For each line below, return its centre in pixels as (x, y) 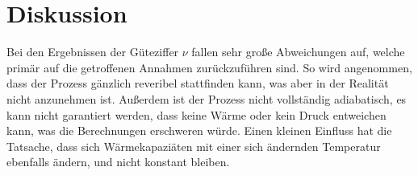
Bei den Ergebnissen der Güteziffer (93, 52)
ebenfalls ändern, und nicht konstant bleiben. (118, 162)
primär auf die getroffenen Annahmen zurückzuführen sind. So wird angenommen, (209, 67)
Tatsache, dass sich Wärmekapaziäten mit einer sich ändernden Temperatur (194, 146)
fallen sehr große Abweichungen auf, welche (298, 52)
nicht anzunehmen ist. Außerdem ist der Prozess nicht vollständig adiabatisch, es (207, 98)
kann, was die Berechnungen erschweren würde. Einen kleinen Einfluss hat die (199, 130)
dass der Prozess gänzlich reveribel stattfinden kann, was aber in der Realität (198, 83)
